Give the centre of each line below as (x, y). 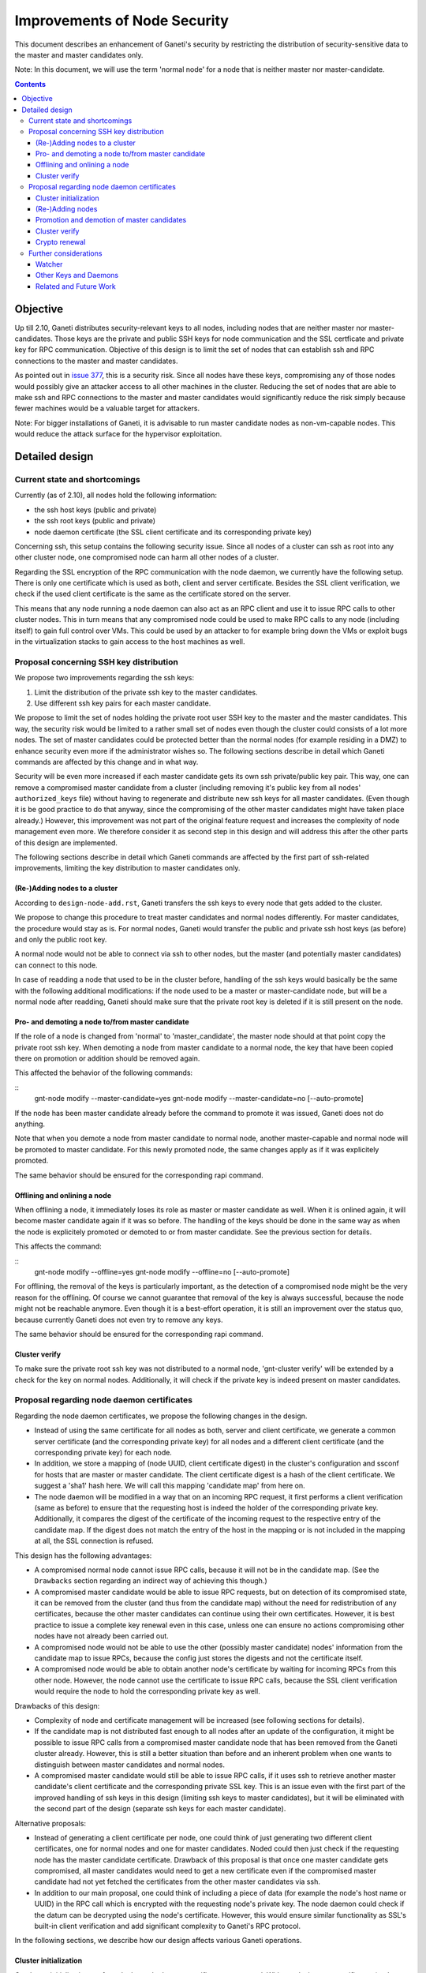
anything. (30, 1124)
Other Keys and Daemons (77, 275)
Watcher (49, 264)
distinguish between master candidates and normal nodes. (129, 1765)
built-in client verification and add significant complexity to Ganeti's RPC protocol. (168, 1926)
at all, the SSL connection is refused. (94, 1541)
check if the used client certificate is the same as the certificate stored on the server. (153, 594)
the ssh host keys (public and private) (95, 510)
